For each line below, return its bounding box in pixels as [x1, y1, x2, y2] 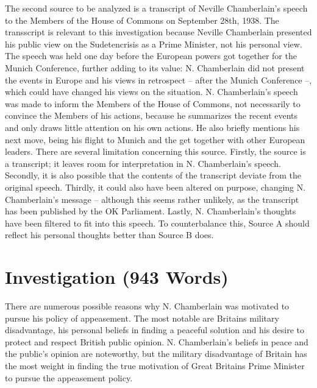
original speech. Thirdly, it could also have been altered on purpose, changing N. [5, 180, 306, 193]
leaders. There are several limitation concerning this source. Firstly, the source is [5, 145, 306, 158]
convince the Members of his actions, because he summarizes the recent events [5, 109, 298, 122]
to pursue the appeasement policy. [5, 371, 133, 384]
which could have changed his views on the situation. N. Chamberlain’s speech [5, 85, 298, 98]
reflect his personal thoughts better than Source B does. [5, 228, 214, 241]
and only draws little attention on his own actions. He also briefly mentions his [5, 121, 300, 133]
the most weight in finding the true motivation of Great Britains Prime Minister [5, 359, 305, 372]
